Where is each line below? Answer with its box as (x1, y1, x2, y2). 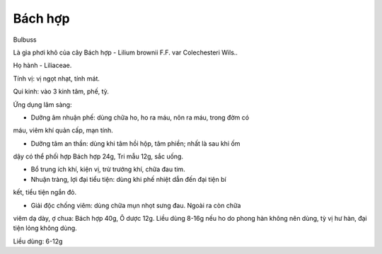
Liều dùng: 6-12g (13, 237, 63, 246)
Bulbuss (13, 35, 37, 44)
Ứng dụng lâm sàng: (13, 100, 72, 109)
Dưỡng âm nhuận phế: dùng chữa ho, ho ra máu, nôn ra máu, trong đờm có (30, 113, 250, 122)
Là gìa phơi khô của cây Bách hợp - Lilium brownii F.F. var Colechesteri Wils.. (13, 48, 238, 57)
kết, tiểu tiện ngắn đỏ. (13, 188, 77, 197)
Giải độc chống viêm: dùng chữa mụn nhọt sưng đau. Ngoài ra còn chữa (30, 201, 241, 209)
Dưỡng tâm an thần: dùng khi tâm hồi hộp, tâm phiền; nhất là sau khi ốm (30, 139, 241, 148)
